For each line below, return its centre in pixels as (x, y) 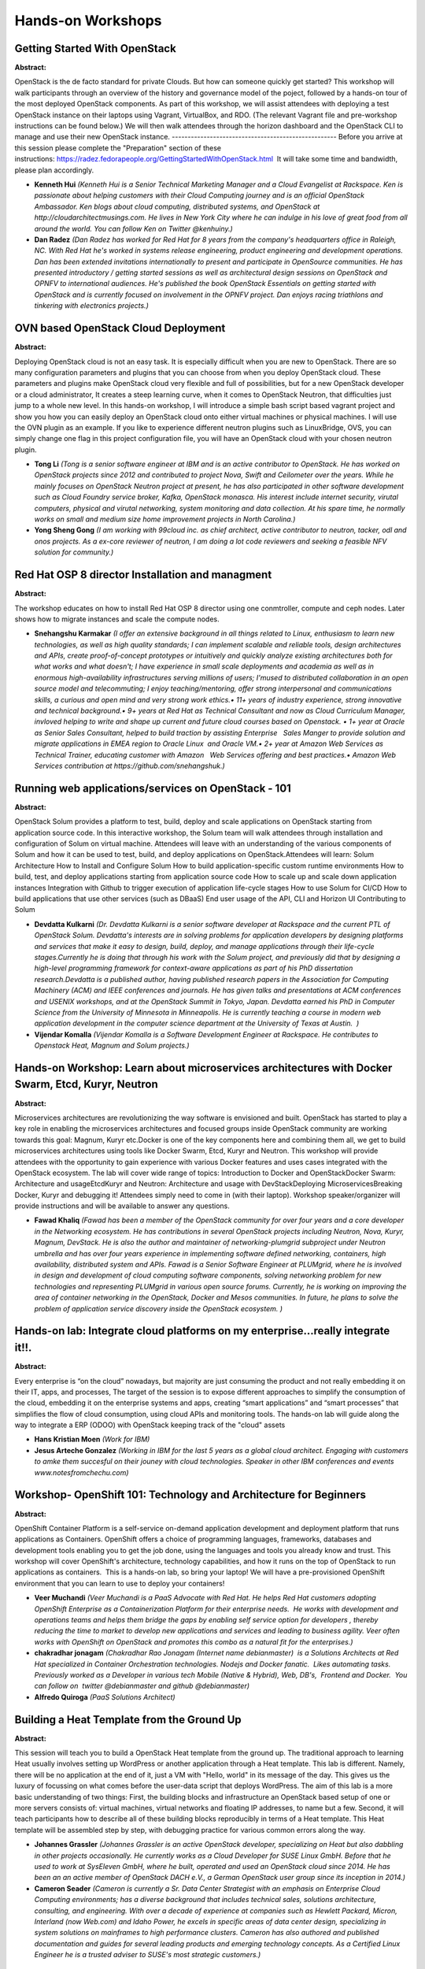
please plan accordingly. (54, 170)
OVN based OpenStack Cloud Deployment (120, 328)
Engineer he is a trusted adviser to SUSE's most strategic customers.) (148, 1955)
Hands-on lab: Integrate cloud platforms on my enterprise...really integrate (202, 1331)
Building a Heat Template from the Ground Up (128, 1720)
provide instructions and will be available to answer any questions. (122, 1206)
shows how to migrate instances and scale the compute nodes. (117, 619)
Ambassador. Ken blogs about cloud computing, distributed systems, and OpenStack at (177, 206)
